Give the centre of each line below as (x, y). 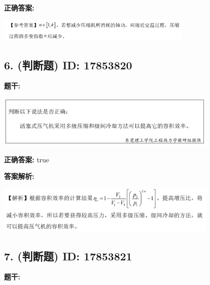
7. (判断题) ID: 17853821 (68, 256)
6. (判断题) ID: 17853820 (68, 65)
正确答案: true (27, 159)
